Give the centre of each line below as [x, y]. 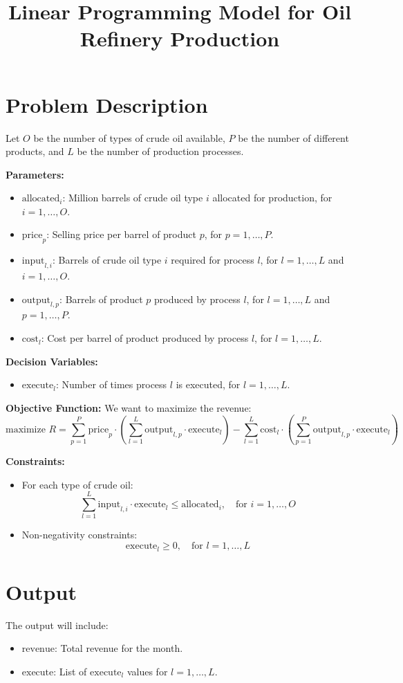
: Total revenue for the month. [119, 648]
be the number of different [293, 137]
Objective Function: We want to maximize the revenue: [129, 407]
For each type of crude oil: [77, 484]
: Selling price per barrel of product [121, 234]
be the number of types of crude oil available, [129, 137]
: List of [70, 671]
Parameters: [35, 174]
